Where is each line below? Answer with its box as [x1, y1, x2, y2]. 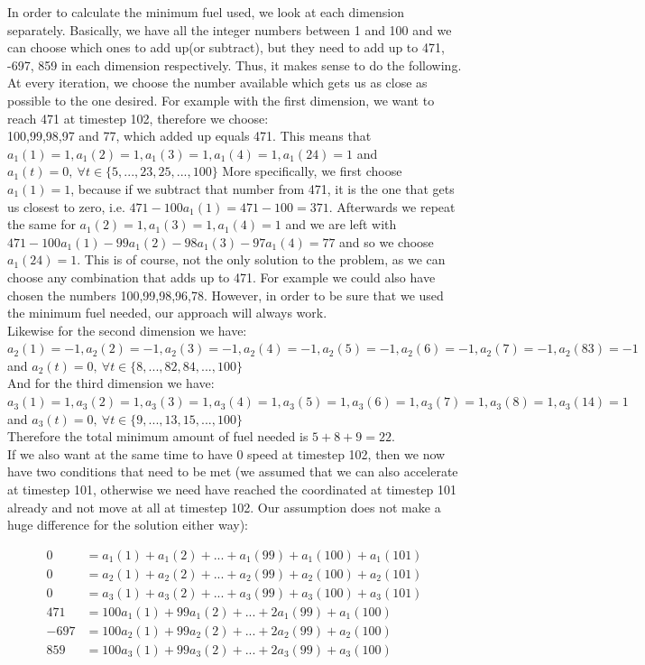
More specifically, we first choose [222, 162, 402, 180]
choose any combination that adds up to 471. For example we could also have [7, 267, 436, 286]
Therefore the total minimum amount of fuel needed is [7, 427, 309, 446]
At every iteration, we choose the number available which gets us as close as [7, 73, 428, 92]
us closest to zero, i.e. [7, 197, 125, 216]
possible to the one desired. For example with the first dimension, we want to [7, 90, 435, 109]
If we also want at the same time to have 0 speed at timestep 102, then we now [7, 444, 446, 463]
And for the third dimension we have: [7, 374, 215, 393]
